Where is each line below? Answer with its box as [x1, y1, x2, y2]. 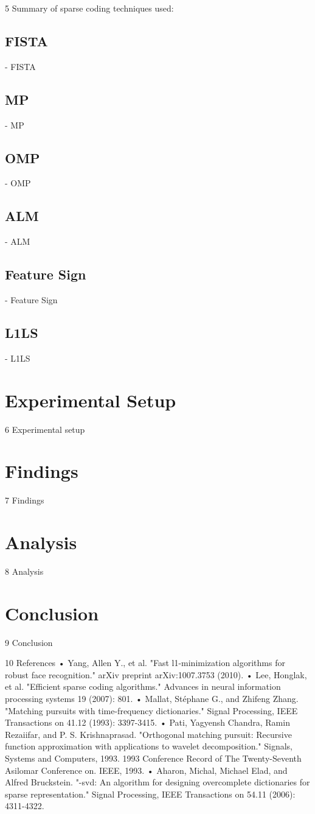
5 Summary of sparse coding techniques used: [5, 2, 174, 14]
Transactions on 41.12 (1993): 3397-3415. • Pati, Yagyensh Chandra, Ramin [5, 716, 290, 729]
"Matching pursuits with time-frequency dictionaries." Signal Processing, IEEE [5, 704, 298, 717]
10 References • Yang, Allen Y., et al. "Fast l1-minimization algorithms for [5, 656, 285, 669]
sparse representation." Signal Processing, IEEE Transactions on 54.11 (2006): [5, 787, 296, 800]
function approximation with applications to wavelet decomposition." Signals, [5, 740, 293, 753]
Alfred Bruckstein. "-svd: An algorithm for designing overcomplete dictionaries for [5, 776, 310, 788]
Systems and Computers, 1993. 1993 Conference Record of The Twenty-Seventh [5, 752, 302, 764]
